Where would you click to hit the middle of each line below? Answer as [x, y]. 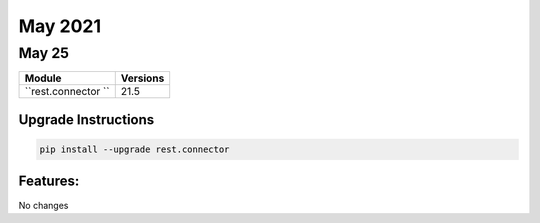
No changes [43, 205]
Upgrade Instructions [86, 119]
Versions [142, 78]
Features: [49, 181]
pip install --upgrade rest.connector [134, 149]
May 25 [44, 53]
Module [43, 78]
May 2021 [60, 26]
